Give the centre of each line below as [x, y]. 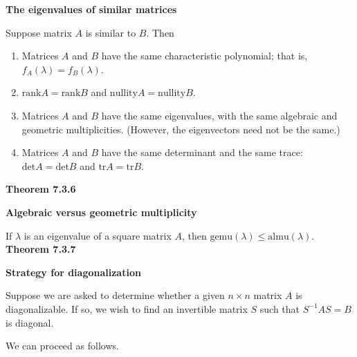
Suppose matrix [39, 32]
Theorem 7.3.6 [41, 189]
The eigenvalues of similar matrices [91, 9]
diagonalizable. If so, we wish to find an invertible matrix [127, 308]
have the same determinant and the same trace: [202, 152]
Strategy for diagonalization [73, 272]
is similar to [111, 32]
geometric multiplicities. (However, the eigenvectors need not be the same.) [181, 129]
